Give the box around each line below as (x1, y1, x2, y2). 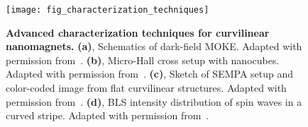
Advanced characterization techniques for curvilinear (6, 25, 270, 40)
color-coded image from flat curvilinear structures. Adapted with (6, 80, 287, 95)
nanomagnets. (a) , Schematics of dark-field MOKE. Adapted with (6, 39, 302, 54)
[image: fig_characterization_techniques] (6, 5, 209, 15)
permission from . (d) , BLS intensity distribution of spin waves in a (6, 94, 302, 109)
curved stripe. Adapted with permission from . (6, 108, 209, 123)
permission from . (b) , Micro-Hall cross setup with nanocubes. (6, 52, 280, 67)
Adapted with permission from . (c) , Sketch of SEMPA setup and (6, 66, 294, 81)
